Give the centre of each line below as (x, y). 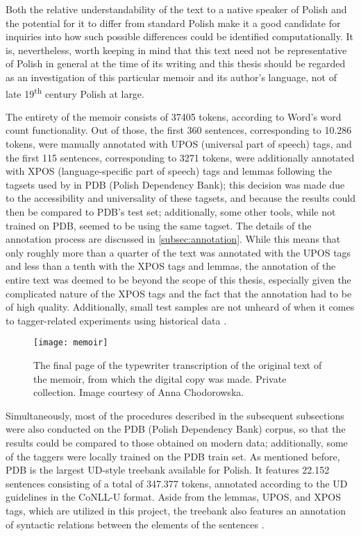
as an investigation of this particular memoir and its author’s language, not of (171, 77)
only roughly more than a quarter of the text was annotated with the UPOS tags (178, 252)
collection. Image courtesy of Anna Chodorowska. (139, 392)
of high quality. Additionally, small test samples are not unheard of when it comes (180, 307)
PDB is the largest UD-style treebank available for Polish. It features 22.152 (168, 470)
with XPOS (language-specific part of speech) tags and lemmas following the (169, 171)
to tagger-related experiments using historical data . (116, 320)
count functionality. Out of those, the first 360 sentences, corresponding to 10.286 (179, 130)
